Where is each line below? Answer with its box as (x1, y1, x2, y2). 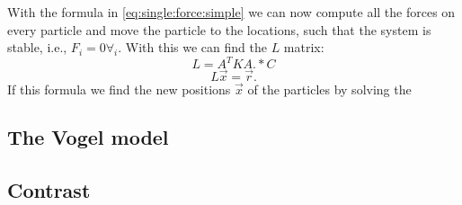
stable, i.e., (7, 38, 67, 57)
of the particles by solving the (247, 79, 412, 98)
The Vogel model (7, 123, 169, 151)
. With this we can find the (118, 38, 267, 57)
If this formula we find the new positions (7, 79, 231, 98)
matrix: (283, 38, 324, 57)
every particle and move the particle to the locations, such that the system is (7, 20, 431, 39)
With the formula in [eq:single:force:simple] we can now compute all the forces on (7, 3, 456, 21)
